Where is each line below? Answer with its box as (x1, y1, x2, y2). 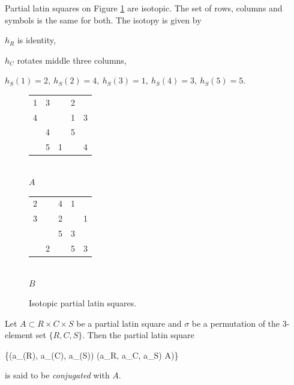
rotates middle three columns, (17, 53, 127, 66)
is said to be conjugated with (5, 369, 110, 381)
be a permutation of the (191, 317, 280, 329)
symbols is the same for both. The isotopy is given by (5, 13, 202, 26)
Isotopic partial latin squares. (29, 297, 137, 309)
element (5, 329, 34, 341)
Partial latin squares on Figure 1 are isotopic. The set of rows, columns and (5, 2, 283, 14)
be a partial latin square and (76, 317, 182, 329)
